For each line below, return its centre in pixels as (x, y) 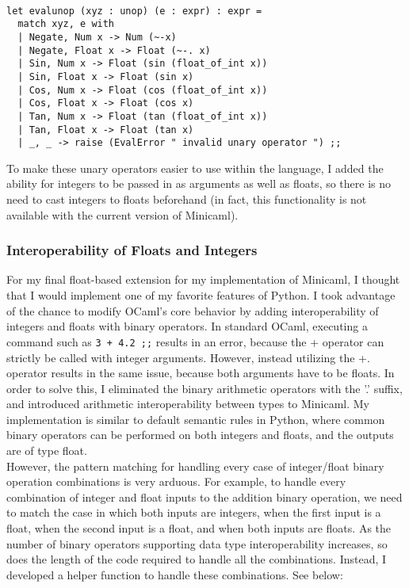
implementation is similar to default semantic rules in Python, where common (196, 419)
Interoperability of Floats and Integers (132, 250)
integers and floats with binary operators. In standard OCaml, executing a (187, 326)
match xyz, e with (66, 24)
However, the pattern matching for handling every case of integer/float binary (195, 466)
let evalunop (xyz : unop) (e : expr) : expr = (134, 11)
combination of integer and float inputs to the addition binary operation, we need (204, 496)
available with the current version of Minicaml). (122, 214)
